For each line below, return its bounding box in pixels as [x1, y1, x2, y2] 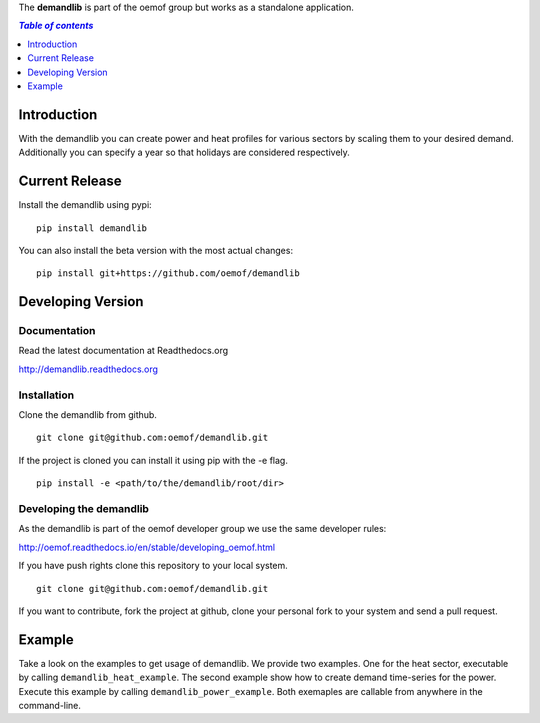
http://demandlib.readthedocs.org [18, 363, 159, 375]
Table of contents [18, 20, 94, 32]
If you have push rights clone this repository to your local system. [18, 560, 289, 572]
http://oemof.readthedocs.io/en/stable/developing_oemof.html [18, 541, 275, 553]
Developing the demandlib [18, 501, 150, 515]
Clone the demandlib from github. [18, 409, 157, 421]
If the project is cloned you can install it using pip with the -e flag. [18, 454, 289, 466]
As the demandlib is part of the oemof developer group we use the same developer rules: [18, 523, 387, 535]
